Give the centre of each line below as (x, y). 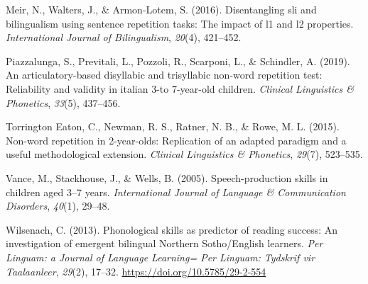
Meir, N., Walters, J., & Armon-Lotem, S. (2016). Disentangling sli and (161, 9)
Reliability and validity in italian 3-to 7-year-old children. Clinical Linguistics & (180, 88)
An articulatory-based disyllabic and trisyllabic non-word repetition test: (164, 75)
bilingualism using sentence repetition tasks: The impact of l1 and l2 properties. (180, 23)
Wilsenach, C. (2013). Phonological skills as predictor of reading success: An (172, 229)
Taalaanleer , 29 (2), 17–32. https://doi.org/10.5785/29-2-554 (136, 271)
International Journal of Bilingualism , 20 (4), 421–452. (124, 37)
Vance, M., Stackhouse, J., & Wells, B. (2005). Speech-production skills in (167, 177)
